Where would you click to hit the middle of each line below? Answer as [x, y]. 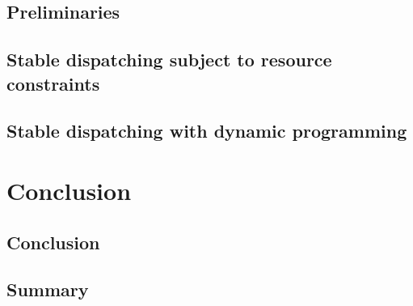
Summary [48, 289]
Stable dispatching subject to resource [169, 59]
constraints [53, 83]
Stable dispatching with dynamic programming [207, 131]
